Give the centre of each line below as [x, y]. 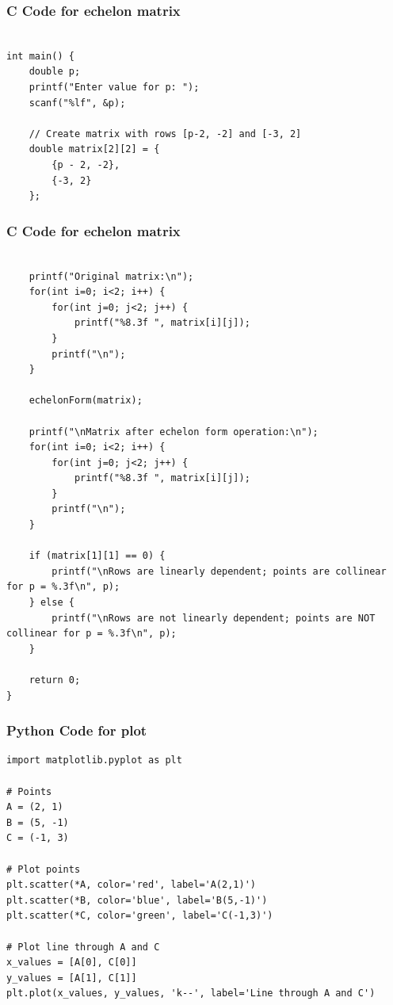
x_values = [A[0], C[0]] [72, 963]
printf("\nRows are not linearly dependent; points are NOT [214, 618]
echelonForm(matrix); [86, 401]
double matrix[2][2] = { [94, 149]
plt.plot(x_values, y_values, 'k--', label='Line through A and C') [191, 994]
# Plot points [44, 869]
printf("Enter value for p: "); [114, 87]
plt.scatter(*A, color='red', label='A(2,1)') [131, 885]
